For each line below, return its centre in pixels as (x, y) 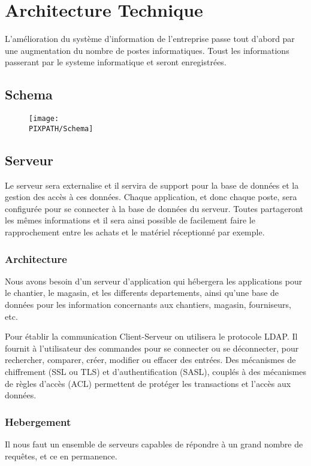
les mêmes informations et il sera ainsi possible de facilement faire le (130, 220)
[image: (44, 119)
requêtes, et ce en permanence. (61, 456)
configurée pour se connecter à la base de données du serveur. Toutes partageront (154, 208)
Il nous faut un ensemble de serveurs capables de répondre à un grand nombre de (154, 444)
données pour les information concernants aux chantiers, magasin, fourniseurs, (148, 304)
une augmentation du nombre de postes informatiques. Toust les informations (147, 50)
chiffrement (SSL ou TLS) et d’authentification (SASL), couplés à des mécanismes (155, 371)
